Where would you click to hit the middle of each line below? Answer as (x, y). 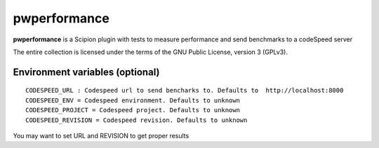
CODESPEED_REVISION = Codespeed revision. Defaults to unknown (137, 120)
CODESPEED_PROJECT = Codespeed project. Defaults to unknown (133, 110)
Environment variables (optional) (86, 72)
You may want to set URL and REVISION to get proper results (101, 135)
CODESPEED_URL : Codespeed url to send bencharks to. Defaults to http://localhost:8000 (185, 90)
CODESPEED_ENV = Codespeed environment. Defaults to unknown (133, 100)
